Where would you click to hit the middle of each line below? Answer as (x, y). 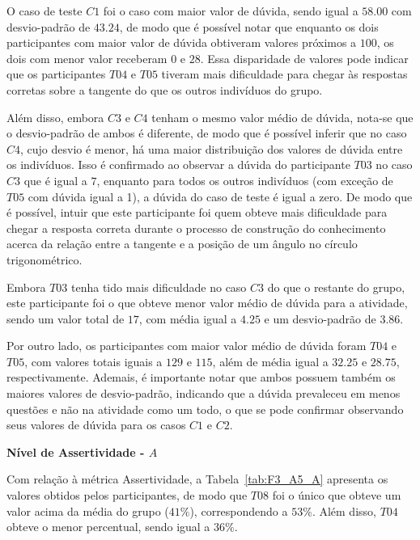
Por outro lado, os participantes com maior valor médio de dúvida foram (187, 346)
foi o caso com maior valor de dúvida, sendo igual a (231, 11)
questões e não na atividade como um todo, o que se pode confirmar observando (205, 409)
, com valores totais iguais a (93, 361)
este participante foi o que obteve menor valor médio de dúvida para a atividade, (207, 303)
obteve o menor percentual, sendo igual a (108, 527)
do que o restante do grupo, (336, 287)
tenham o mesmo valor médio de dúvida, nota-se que (282, 117)
